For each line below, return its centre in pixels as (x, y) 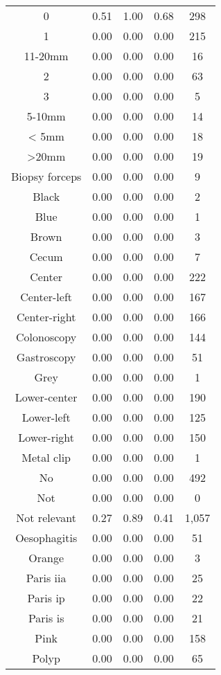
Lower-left (46, 417)
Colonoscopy (46, 337)
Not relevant (46, 517)
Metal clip (46, 457)
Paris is (46, 618)
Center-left (46, 297)
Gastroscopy (46, 357)
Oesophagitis (46, 538)
